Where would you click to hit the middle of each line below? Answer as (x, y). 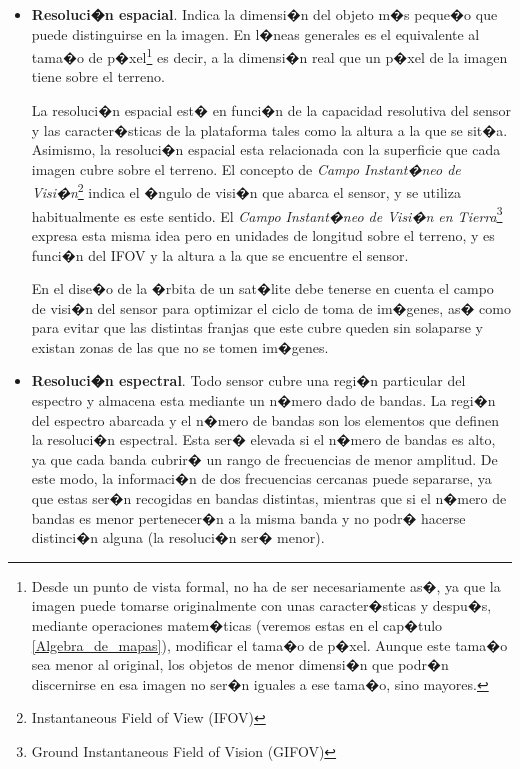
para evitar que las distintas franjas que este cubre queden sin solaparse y (257, 327)
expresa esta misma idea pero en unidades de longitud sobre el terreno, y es (263, 234)
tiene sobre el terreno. (98, 76)
